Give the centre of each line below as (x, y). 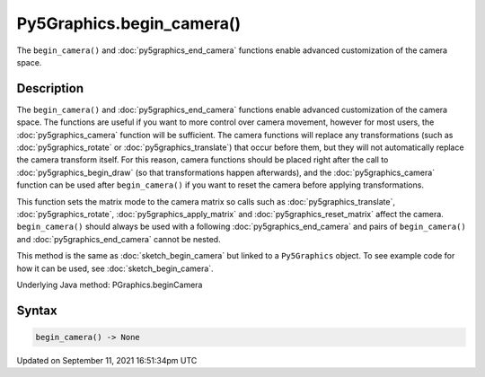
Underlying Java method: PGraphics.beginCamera (110, 285)
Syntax (37, 310)
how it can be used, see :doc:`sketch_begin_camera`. (115, 268)
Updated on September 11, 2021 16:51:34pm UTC (107, 360)
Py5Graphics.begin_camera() (129, 23)
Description (50, 88)
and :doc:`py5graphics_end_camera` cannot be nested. (119, 239)
